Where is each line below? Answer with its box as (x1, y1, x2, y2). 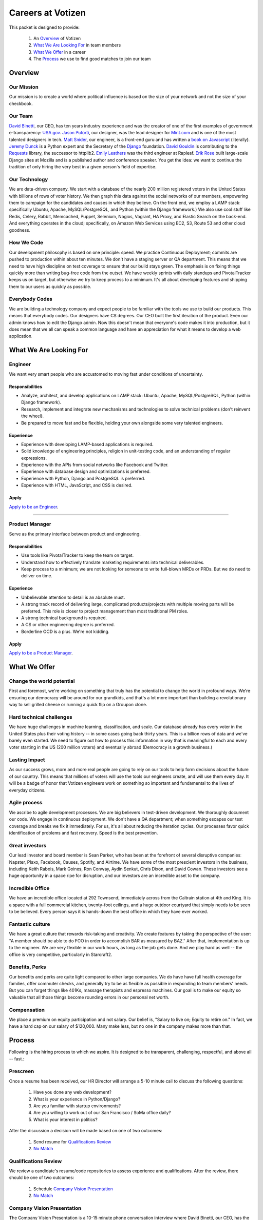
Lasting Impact (9, 756, 45, 763)
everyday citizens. (9, 787, 46, 793)
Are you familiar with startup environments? (33, 1103, 121, 1109)
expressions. (21, 455, 47, 461)
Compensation (9, 1006, 45, 1013)
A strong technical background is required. (21, 615, 107, 621)
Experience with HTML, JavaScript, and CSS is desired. (21, 482, 132, 488)
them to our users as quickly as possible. (9, 284, 92, 289)
